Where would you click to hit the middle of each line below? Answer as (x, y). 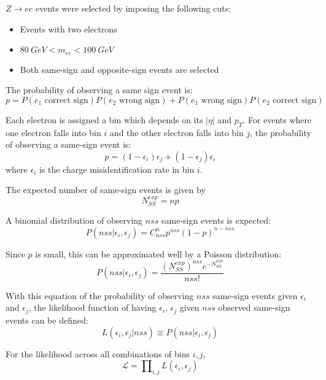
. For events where (277, 119)
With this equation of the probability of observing (100, 295)
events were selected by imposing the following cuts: (134, 8)
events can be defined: (47, 320)
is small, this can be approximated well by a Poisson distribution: (158, 253)
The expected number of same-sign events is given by (106, 190)
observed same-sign (254, 307)
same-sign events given (255, 295)
